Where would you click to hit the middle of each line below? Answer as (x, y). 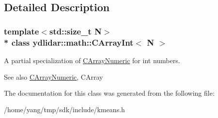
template (22, 31)
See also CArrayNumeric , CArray (54, 76)
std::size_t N (75, 31)
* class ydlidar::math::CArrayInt (69, 42)
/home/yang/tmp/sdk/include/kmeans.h (64, 109)
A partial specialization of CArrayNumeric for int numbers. (92, 60)
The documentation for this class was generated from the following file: (109, 93)
